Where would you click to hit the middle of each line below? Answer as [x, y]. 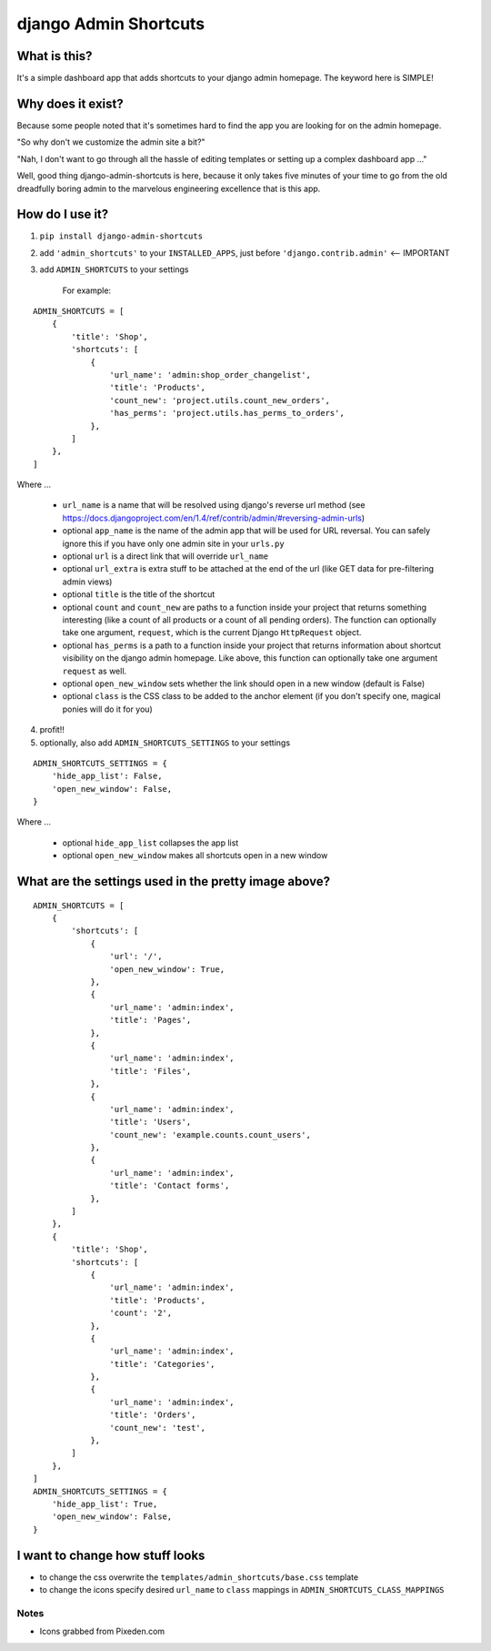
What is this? [55, 56]
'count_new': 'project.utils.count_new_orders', [220, 400]
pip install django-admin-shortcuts [121, 236]
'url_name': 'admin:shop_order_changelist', [210, 375]
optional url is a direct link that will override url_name [165, 556]
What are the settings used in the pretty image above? [174, 881]
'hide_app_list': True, [105, 1504]
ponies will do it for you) [108, 709]
